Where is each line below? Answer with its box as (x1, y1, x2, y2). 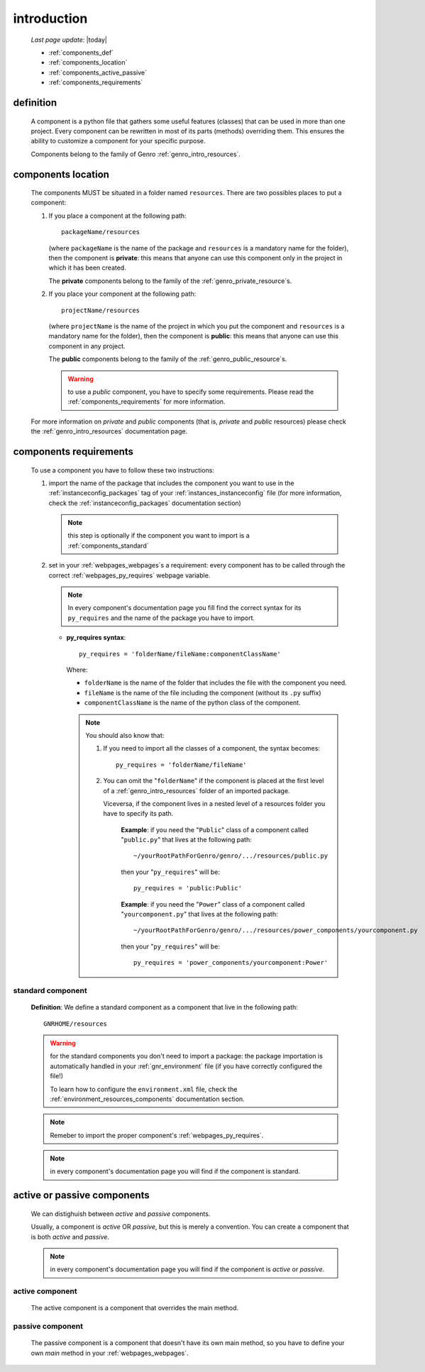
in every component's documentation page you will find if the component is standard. (50, 1167, 301, 1175)
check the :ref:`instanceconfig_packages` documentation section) (48, 499, 241, 507)
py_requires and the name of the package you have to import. (67, 614, 255, 622)
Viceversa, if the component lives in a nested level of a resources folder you (103, 799, 326, 808)
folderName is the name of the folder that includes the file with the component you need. (84, 678, 347, 687)
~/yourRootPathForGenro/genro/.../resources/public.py (133, 852, 329, 860)
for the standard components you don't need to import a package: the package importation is (50, 1052, 323, 1061)
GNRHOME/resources (43, 1019, 108, 1028)
